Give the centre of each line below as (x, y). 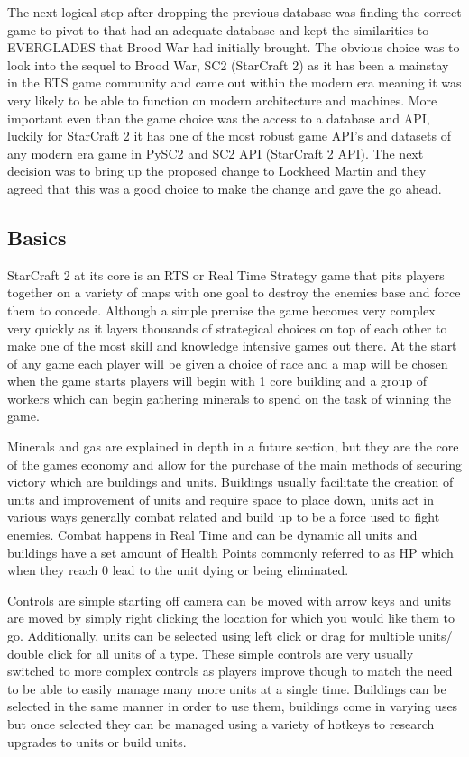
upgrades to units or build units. (97, 741)
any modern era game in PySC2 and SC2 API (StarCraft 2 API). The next (216, 153)
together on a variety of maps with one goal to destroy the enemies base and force (234, 292)
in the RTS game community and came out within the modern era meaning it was (234, 82)
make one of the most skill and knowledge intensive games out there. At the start (232, 346)
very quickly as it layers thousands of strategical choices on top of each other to (227, 328)
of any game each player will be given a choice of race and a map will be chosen (228, 363)
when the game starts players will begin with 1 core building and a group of (217, 381)
